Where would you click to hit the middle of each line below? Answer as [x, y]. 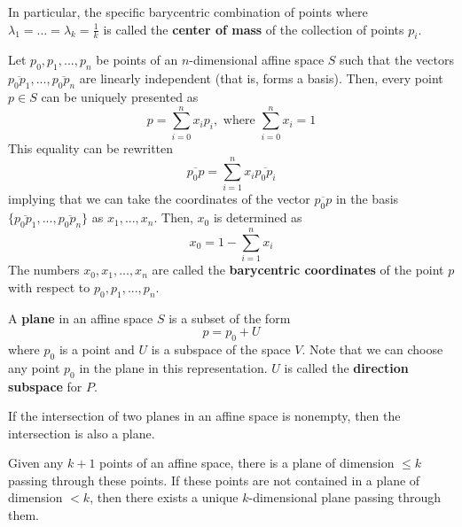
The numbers [44, 270]
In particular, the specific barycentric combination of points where [188, 12]
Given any [36, 463]
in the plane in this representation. [173, 367]
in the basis [367, 199]
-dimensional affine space [257, 60]
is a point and [97, 349]
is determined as [258, 217]
